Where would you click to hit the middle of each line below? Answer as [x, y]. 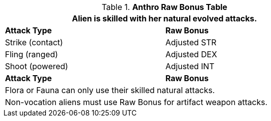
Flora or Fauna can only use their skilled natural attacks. [110, 90]
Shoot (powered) [37, 66]
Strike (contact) [34, 42]
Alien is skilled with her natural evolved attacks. [164, 18]
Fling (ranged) [32, 54]
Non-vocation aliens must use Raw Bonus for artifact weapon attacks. [136, 102]
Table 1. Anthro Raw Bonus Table [164, 7]
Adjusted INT [190, 66]
